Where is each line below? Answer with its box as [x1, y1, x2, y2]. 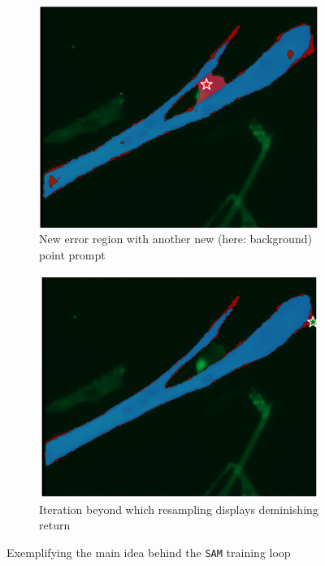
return [39, 516, 71, 533]
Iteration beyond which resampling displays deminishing [39, 500, 318, 517]
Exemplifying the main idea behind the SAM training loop [6, 543, 291, 560]
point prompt [39, 246, 106, 263]
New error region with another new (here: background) [39, 230, 312, 247]
